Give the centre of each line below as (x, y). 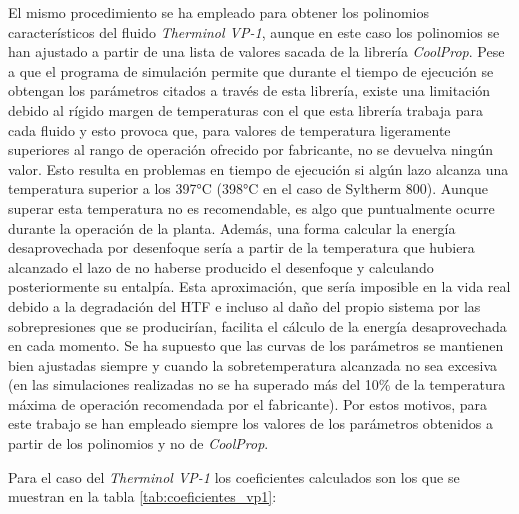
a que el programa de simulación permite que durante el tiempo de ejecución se (251, 70)
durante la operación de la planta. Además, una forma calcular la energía (232, 227)
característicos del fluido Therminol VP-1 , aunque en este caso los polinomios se (254, 31)
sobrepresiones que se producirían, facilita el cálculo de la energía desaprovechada (257, 325)
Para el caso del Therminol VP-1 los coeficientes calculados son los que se (234, 476)
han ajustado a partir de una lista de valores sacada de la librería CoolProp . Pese (256, 51)
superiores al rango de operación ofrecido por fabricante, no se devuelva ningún (251, 149)
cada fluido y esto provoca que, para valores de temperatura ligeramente (229, 129)
